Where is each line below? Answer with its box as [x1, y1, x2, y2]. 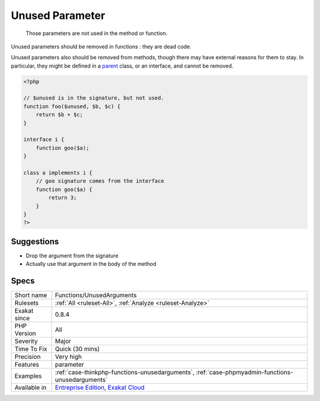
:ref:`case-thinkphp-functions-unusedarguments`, [55, 368, 195, 377]
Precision [14, 353, 41, 361]
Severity [14, 337, 38, 345]
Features [14, 361, 40, 369]
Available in [14, 383, 47, 392]
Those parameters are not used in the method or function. [25, 30, 168, 37]
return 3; [48, 195, 77, 201]
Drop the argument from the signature [25, 252, 119, 259]
